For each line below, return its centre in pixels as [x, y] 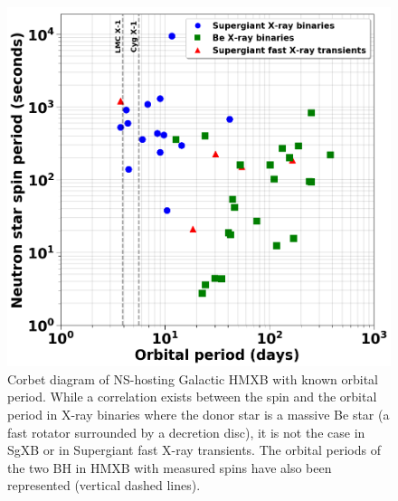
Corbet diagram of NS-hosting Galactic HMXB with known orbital [193, 378]
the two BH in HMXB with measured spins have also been [170, 467]
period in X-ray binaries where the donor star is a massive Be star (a [199, 414]
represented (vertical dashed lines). [104, 485]
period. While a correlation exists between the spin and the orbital [192, 397]
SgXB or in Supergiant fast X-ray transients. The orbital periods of [194, 450]
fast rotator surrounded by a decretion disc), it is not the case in [186, 432]
